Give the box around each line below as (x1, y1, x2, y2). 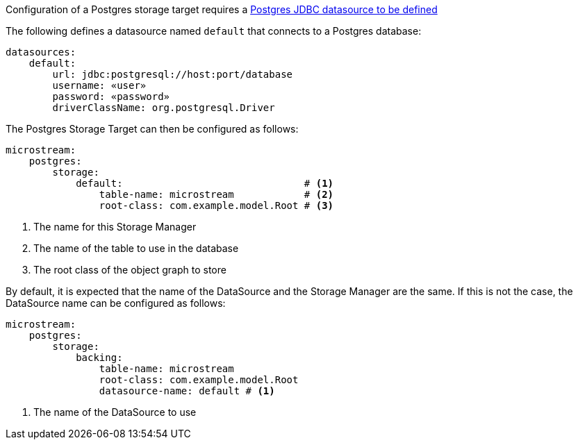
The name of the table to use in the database (33, 242, 239, 254)
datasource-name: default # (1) (99, 385, 275, 396)
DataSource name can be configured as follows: (6, 297, 226, 309)
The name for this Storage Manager (33, 221, 197, 233)
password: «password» (52, 91, 170, 102)
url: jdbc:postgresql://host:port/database (52, 69, 293, 80)
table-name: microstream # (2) (99, 189, 334, 200)
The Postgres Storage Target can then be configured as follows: (6, 123, 299, 135)
